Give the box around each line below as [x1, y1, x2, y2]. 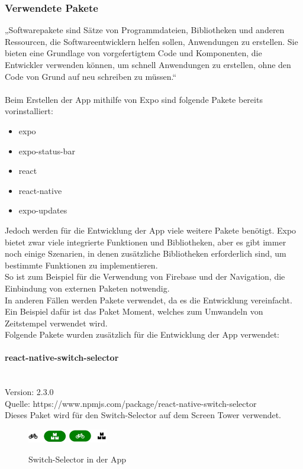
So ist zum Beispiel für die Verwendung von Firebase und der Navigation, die [5, 270, 285, 283]
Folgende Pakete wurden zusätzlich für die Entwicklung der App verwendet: [5, 328, 280, 341]
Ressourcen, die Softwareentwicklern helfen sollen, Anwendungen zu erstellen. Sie [5, 35, 298, 47]
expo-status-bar [18, 144, 75, 157]
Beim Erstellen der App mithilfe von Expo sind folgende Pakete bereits [5, 93, 263, 105]
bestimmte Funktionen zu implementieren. [5, 258, 158, 271]
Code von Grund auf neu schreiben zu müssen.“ [5, 70, 177, 82]
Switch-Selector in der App [28, 453, 126, 465]
